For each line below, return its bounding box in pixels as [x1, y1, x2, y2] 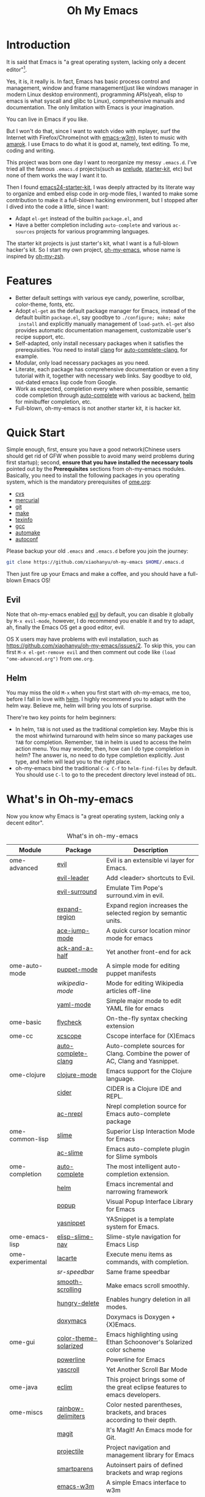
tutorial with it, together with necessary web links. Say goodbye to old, [15, 372, 192, 379]
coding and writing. [6, 147, 55, 154]
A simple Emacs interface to [106, 1478, 187, 1487]
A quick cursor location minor [106, 926, 191, 934]
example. [15, 352, 38, 360]
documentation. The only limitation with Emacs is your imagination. [6, 103, 174, 111]
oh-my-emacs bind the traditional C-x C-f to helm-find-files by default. [15, 764, 197, 771]
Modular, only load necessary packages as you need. [15, 359, 149, 366]
